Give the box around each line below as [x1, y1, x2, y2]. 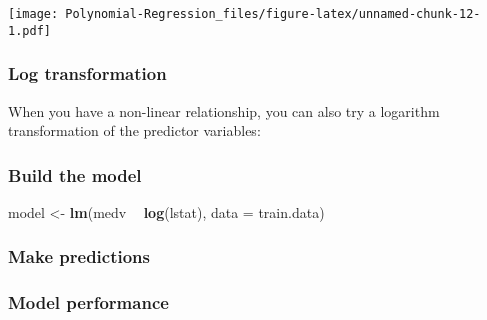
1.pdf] [8, 23, 51, 38]
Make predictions [8, 244, 150, 269]
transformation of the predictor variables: [8, 120, 261, 141]
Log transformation [8, 61, 167, 86]
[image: [8, 7, 59, 21]
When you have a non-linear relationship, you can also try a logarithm [8, 100, 440, 121]
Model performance [8, 290, 169, 315]
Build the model [8, 162, 142, 187]
